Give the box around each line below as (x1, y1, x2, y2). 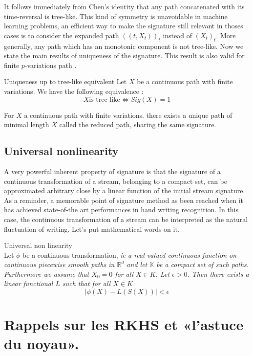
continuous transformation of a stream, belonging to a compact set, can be (4, 176, 227, 186)
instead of (163, 30, 192, 40)
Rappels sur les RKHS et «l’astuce (4, 314, 244, 334)
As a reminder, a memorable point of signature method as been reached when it (4, 195, 244, 205)
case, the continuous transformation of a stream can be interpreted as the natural (4, 214, 248, 224)
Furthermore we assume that (4, 268, 89, 279)
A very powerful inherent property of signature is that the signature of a (4, 166, 221, 176)
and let (126, 259, 148, 269)
